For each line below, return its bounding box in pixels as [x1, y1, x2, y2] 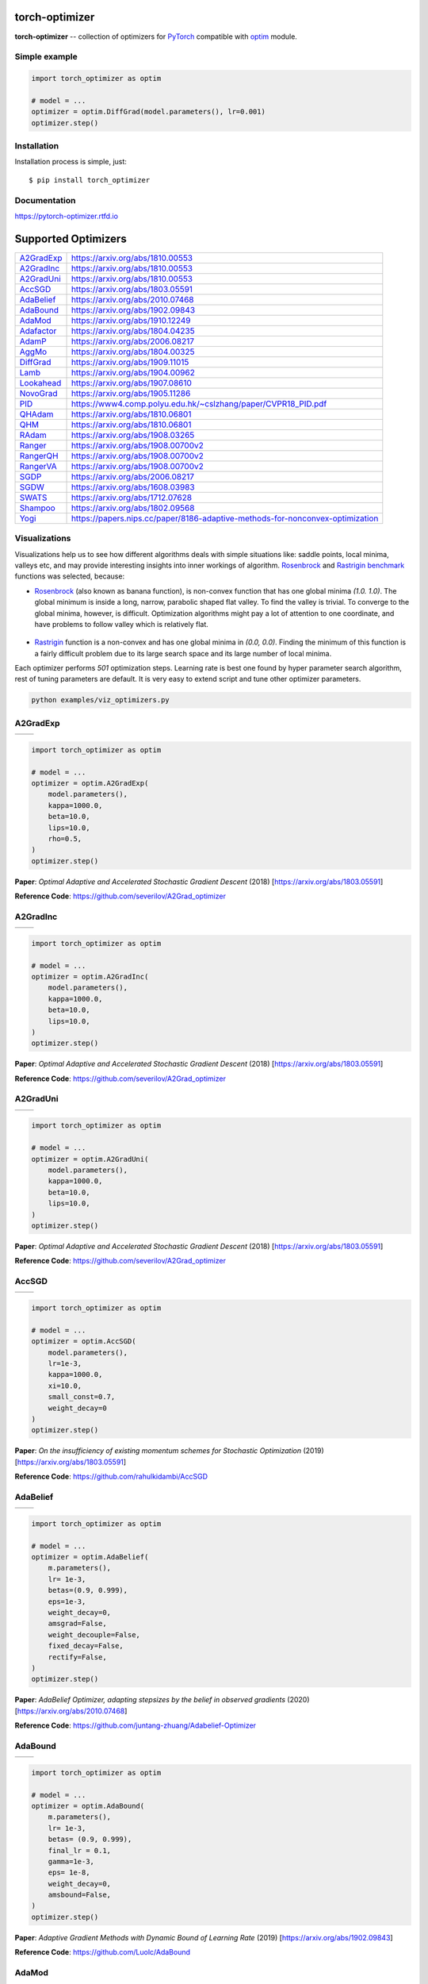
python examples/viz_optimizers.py [31, 695, 170, 705]
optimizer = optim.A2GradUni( [31, 1155, 149, 1163]
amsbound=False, [48, 1890, 111, 1900]
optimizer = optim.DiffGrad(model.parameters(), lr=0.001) [31, 107, 266, 117]
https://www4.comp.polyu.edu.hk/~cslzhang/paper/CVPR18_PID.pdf [71, 398, 327, 409]
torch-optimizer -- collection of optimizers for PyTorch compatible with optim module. [14, 32, 297, 41]
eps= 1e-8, [48, 1868, 90, 1877]
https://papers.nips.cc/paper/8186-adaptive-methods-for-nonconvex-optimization [71, 513, 379, 524]
